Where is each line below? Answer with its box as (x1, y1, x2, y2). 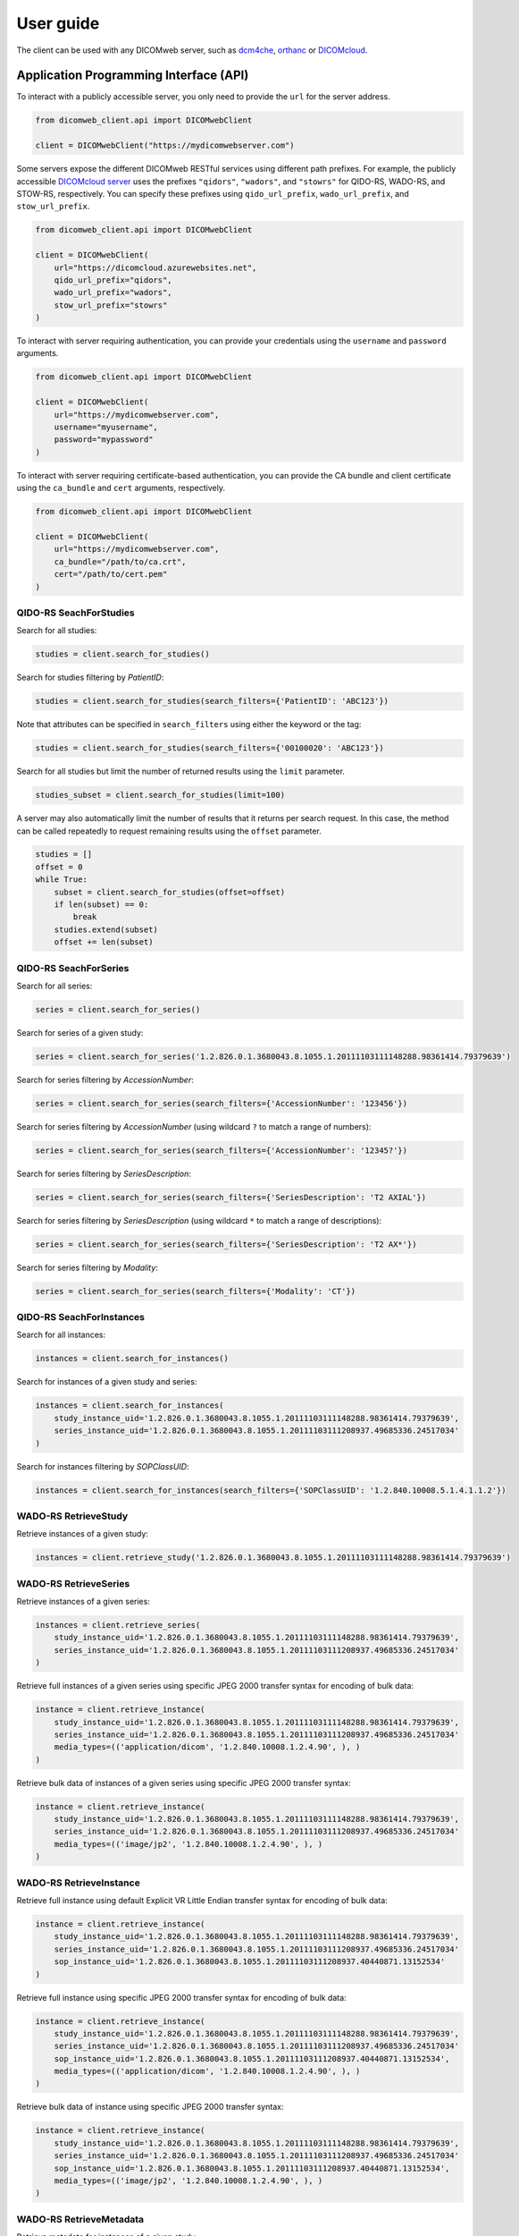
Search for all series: (16, 980, 93, 991)
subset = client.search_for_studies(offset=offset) (54, 886, 286, 897)
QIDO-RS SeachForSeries (16, 961, 130, 974)
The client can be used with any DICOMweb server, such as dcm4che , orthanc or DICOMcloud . (16, 45, 368, 55)
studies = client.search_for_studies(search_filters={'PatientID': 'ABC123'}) (35, 696, 389, 707)
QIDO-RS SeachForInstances (16, 1311, 145, 1324)
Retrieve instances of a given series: (16, 1597, 151, 1607)
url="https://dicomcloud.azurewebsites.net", (54, 262, 257, 273)
